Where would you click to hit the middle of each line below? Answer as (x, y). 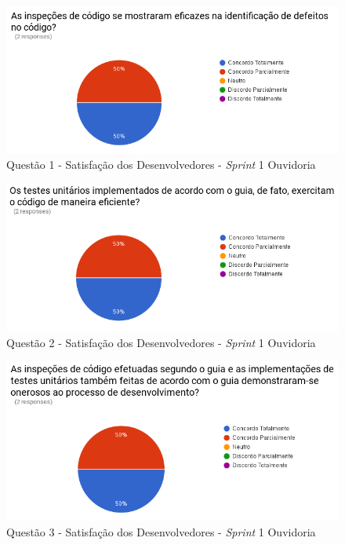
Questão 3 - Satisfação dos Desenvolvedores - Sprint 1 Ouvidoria (161, 532)
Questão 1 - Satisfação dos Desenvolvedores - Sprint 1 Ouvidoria (161, 165)
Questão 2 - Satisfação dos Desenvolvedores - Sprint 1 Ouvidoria (161, 342)
